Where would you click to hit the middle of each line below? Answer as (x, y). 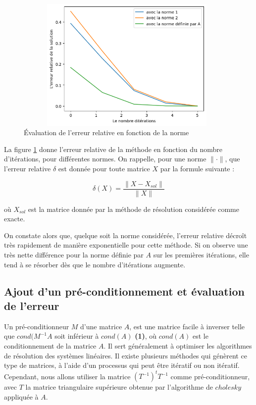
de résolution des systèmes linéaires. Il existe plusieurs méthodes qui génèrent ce (126, 355)
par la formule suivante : (197, 169)
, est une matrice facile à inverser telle (187, 326)
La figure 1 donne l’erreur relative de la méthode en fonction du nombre (113, 149)
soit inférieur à (77, 336)
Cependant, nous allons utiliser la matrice (67, 376)
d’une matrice (101, 326)
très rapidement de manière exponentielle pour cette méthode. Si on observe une (126, 245)
